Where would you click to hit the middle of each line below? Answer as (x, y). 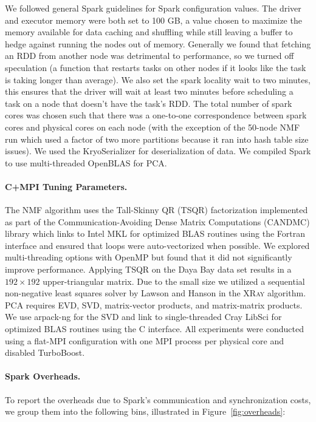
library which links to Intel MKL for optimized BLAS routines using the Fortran (155, 233)
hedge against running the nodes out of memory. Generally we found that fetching (158, 43)
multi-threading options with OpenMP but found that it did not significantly (149, 257)
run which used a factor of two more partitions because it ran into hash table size (157, 139)
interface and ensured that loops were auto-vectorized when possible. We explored (157, 245)
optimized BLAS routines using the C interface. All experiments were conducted (154, 329)
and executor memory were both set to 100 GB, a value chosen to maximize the (153, 20)
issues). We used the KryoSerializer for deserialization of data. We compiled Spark (158, 151)
